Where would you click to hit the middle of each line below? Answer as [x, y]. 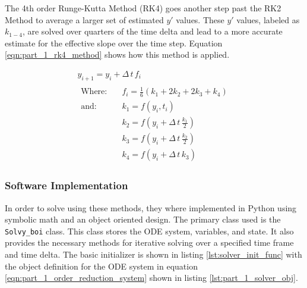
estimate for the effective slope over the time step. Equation [114, 43]
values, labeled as [268, 19]
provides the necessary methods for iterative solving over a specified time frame [149, 242]
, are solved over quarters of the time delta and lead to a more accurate [152, 31]
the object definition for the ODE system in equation [101, 266]
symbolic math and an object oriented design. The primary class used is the [143, 219]
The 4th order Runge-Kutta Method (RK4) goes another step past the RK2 [143, 8]
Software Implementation [67, 185]
